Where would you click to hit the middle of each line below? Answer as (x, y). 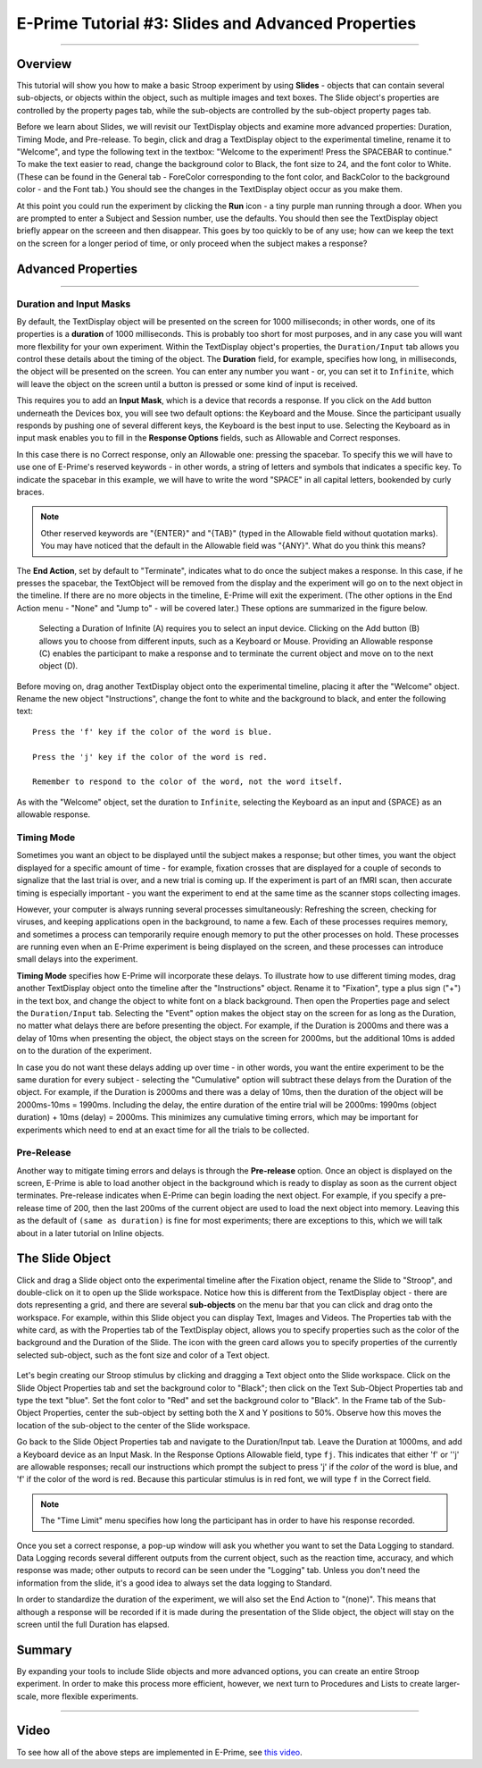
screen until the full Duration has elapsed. (93, 1624)
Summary (44, 1650)
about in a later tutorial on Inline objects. (90, 1233)
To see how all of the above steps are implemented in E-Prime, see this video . (159, 1752)
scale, (28, 1696)
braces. (30, 492)
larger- (448, 1684)
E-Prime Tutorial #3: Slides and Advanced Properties (216, 23)
